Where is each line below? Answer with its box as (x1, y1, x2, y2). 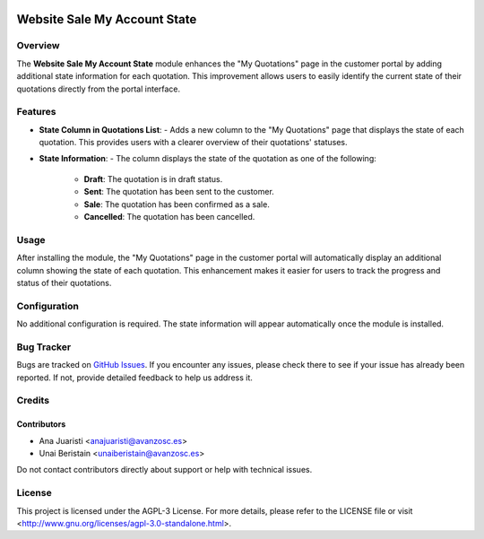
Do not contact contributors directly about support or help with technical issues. (16, 465, 313, 475)
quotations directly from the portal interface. (16, 83, 181, 94)
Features (16, 106, 56, 118)
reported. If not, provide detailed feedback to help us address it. (16, 372, 253, 383)
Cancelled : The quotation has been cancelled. (83, 212, 255, 222)
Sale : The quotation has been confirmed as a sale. (83, 198, 271, 210)
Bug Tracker (16, 341, 72, 353)
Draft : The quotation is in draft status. (83, 173, 223, 184)
